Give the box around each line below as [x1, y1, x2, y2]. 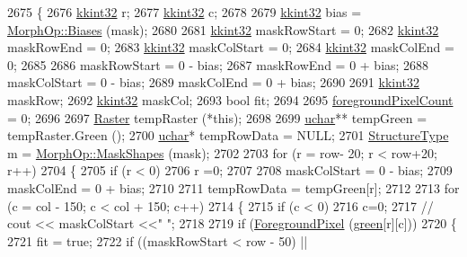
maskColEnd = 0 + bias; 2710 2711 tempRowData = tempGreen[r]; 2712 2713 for [7, 178, 460, 197]
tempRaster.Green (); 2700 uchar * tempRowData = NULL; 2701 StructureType [7, 126, 449, 145]
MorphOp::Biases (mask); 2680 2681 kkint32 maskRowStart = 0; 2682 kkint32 [7, 20, 439, 39]
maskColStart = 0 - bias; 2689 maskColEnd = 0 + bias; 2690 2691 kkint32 [7, 73, 420, 92]
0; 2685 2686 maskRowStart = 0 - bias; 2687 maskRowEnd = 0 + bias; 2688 [7, 55, 429, 74]
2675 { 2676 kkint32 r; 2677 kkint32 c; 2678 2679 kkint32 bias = [7, 3, 362, 21]
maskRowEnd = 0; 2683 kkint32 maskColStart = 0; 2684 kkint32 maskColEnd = [7, 38, 454, 57]
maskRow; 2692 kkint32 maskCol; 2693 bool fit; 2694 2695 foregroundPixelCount [7, 90, 454, 109]
